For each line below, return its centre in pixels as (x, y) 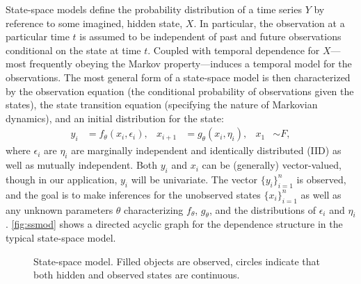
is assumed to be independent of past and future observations (210, 36)
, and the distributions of (262, 209)
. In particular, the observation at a (269, 23)
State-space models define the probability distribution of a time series (154, 9)
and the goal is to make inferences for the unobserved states (133, 194)
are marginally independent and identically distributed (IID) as (206, 150)
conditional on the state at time (73, 50)
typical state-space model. (61, 237)
